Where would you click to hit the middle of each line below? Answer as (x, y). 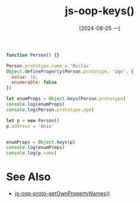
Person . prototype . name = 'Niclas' (49, 66)
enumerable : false (34, 82)
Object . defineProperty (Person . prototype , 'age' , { (70, 71)
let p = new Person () (33, 120)
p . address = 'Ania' (30, 126)
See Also (28, 177)
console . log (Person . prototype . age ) (50, 110)
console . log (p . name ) (32, 153)
